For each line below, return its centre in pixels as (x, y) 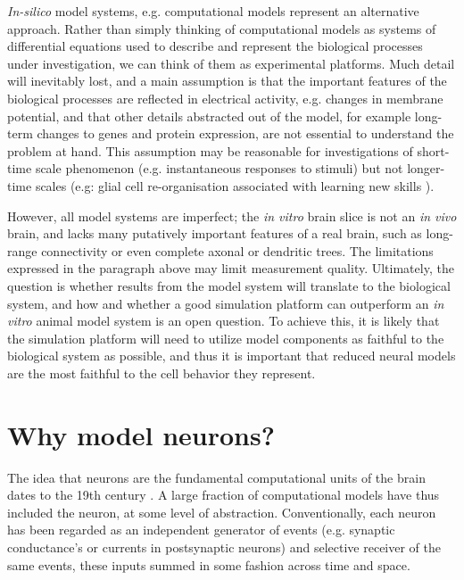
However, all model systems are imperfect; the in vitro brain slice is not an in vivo (232, 215)
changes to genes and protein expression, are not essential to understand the (245, 133)
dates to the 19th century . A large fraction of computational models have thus (224, 495)
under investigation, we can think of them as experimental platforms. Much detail (231, 63)
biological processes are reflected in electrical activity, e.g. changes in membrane (225, 98)
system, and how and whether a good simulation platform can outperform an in (226, 303)
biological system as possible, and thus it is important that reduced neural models (232, 356)
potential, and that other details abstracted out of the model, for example (209, 116)
